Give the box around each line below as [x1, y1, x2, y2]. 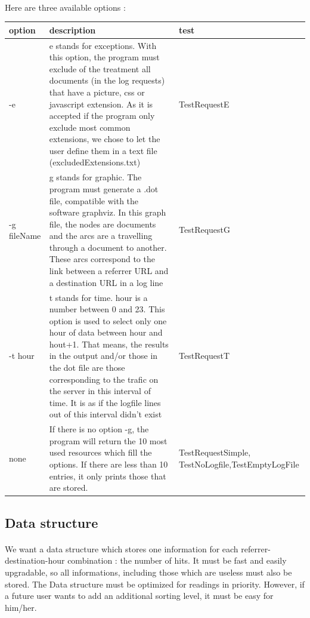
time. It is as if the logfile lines [49, 396, 161, 408]
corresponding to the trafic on [49, 373, 159, 385]
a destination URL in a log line [49, 276, 163, 288]
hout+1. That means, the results [49, 337, 169, 350]
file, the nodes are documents [49, 217, 156, 230]
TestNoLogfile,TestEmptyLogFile [179, 458, 299, 471]
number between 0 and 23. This [49, 303, 165, 315]
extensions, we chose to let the [49, 133, 160, 145]
